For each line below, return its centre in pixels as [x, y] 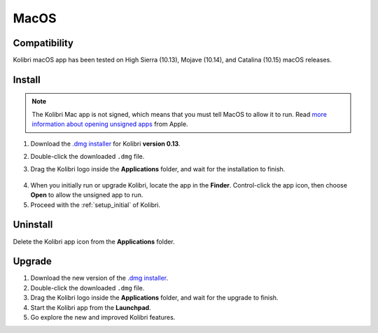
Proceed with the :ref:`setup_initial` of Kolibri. [96, 205]
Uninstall [33, 225]
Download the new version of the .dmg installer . [99, 278]
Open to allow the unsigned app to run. [87, 195]
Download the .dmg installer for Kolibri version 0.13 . [106, 143]
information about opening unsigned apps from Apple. [110, 124]
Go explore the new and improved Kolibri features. [103, 317]
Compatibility [43, 43]
